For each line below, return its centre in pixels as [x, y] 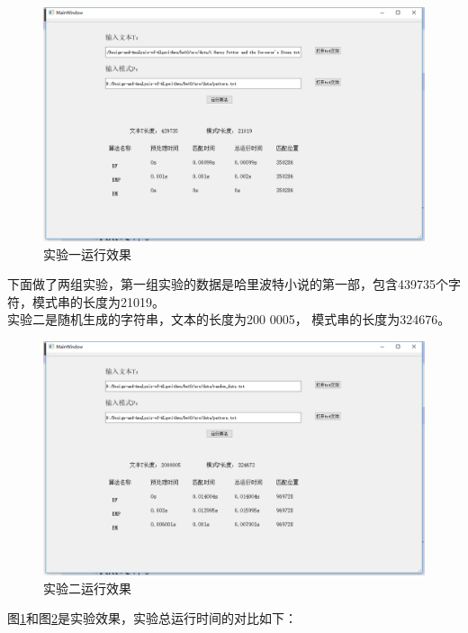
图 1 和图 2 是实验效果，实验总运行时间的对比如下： [152, 618]
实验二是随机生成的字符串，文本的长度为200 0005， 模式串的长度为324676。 [229, 319]
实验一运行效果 [87, 253]
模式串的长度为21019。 [98, 301]
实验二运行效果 [87, 588]
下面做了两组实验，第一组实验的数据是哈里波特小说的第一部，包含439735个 [228, 284]
